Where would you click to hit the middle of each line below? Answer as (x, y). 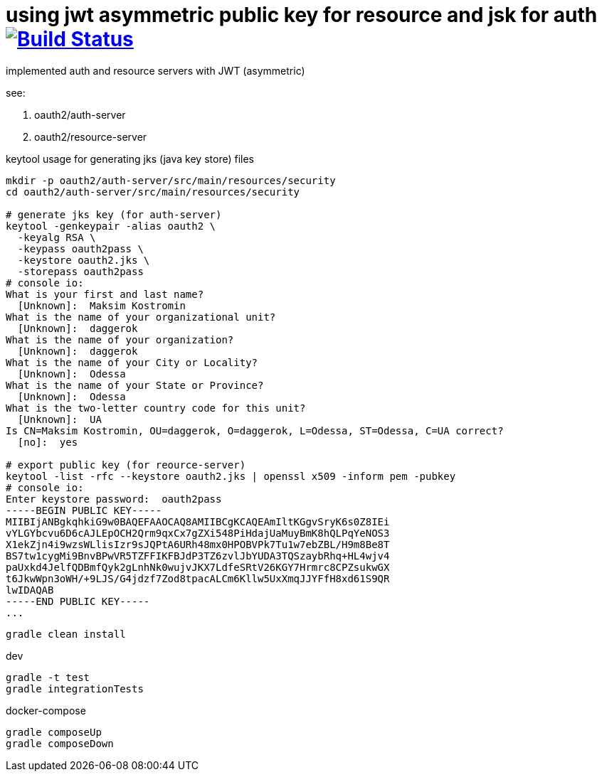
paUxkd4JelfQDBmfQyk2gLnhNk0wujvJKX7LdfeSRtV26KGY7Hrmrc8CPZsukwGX (198, 567)
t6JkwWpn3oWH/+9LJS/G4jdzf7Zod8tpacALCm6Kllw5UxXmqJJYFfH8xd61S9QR (198, 578)
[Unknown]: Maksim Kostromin (101, 305)
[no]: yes (48, 442)
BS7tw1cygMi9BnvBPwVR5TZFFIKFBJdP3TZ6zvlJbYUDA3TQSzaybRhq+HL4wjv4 (198, 556)
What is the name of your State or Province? (135, 385)
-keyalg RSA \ (57, 237)
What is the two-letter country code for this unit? (156, 408)
